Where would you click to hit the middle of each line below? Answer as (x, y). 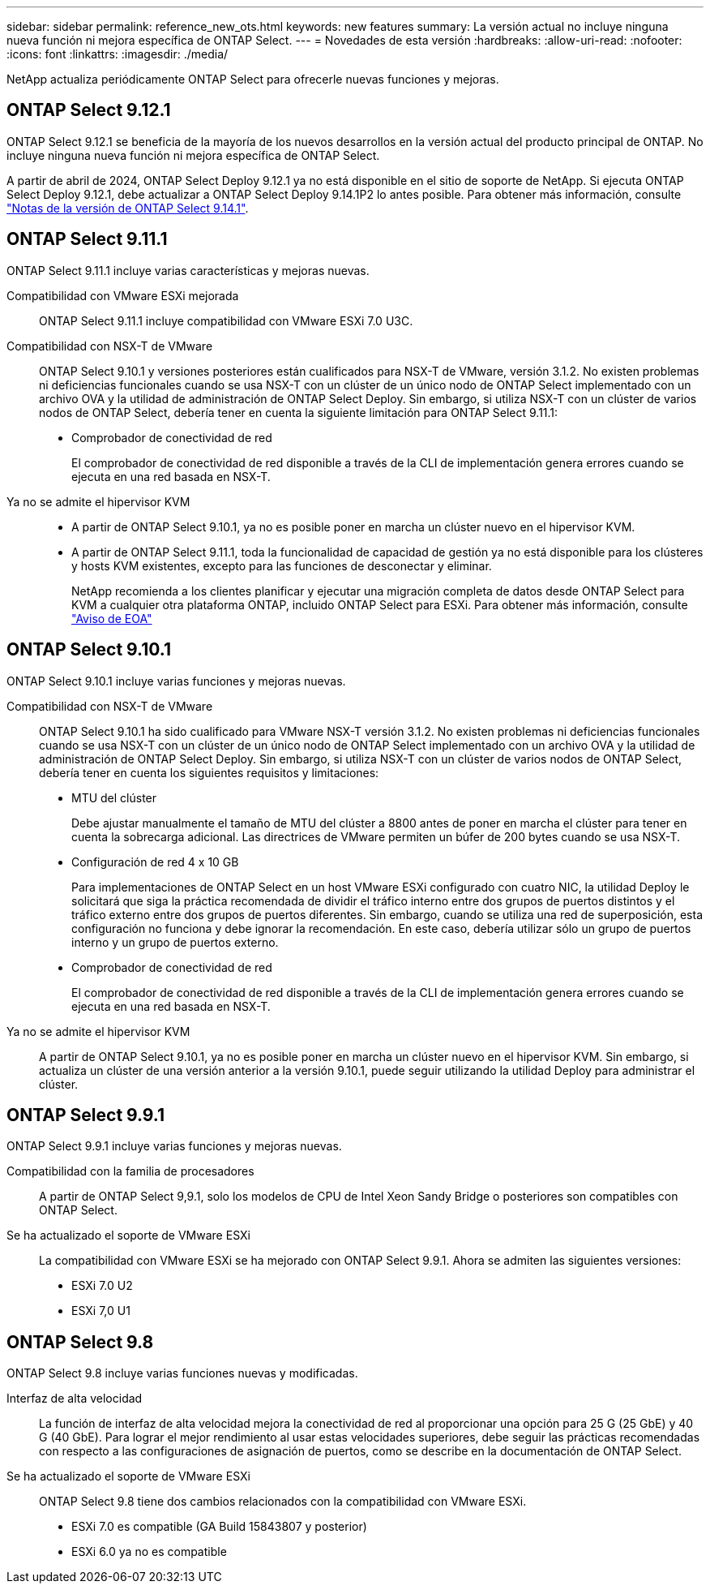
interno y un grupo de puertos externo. (175, 942)
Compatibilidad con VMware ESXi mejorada (123, 295)
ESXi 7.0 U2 (102, 1286)
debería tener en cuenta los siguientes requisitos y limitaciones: (209, 772)
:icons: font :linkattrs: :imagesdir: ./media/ (118, 54)
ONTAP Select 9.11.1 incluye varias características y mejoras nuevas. (188, 270)
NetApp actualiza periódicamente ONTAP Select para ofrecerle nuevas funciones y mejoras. (253, 79)
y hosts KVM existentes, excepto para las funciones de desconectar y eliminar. (282, 565)
